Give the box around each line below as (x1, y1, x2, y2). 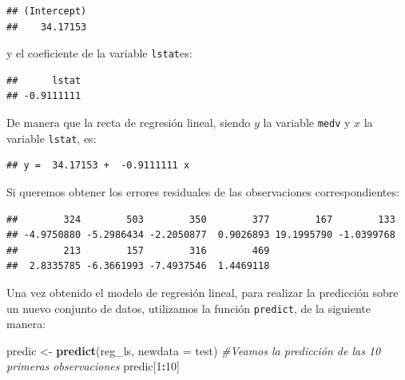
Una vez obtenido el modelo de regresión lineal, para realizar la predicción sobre (6, 283, 399, 300)
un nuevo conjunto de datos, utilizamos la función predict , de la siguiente (6, 299, 371, 316)
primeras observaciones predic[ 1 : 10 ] (6, 358, 180, 374)
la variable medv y (263, 114, 351, 131)
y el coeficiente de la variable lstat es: (6, 45, 193, 61)
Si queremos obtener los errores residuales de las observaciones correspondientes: (6, 183, 399, 200)
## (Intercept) (6, 6, 87, 17)
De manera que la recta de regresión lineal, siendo (6, 114, 251, 131)
